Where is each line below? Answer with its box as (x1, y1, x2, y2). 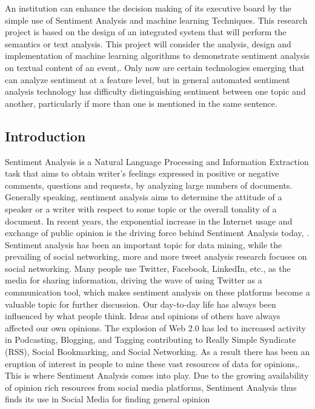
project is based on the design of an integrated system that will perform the (5, 25, 287, 38)
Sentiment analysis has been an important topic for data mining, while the (5, 238, 282, 251)
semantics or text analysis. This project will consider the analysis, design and (5, 37, 291, 50)
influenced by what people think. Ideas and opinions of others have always (5, 309, 280, 322)
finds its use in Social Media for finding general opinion (5, 393, 210, 405)
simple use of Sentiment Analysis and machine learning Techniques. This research (5, 13, 308, 26)
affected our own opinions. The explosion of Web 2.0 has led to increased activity (5, 321, 306, 334)
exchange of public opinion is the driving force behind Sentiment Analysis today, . (5, 226, 310, 239)
